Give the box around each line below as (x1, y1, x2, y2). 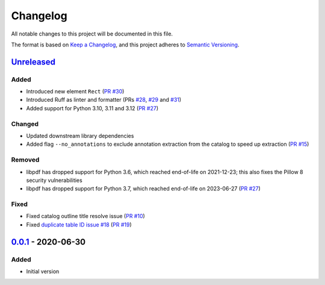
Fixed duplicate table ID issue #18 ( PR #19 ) (26, 221, 132, 228)
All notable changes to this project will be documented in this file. (11, 30, 173, 37)
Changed (11, 119, 39, 128)
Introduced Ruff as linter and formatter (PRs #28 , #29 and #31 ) (26, 96, 182, 104)
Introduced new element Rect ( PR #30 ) (26, 88, 125, 95)
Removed (11, 155, 40, 164)
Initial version (26, 268, 60, 275)
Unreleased (11, 57, 56, 67)
